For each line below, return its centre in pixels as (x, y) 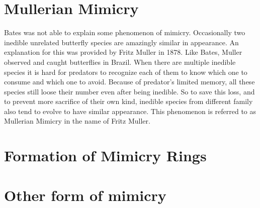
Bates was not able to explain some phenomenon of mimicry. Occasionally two (125, 32)
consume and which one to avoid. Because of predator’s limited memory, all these (129, 82)
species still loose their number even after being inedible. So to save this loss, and (129, 91)
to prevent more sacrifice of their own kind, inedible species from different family (128, 101)
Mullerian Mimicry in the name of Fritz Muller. (77, 121)
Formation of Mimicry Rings (105, 155)
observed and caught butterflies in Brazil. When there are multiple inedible (120, 62)
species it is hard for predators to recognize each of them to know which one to (126, 72)
